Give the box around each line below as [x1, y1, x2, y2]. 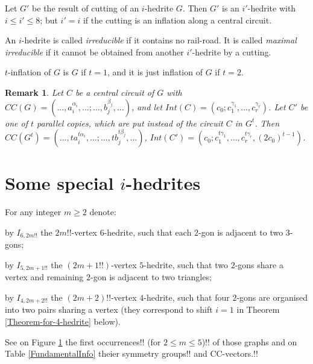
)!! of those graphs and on [201, 335, 297, 348]
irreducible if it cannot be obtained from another [5, 45, 184, 58]
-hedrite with [247, 2, 296, 14]
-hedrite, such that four [144, 290, 230, 303]
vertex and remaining [5, 271, 84, 283]
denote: [89, 206, 116, 218]
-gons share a [235, 258, 283, 271]
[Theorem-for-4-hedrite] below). [5, 315, 121, 328]
